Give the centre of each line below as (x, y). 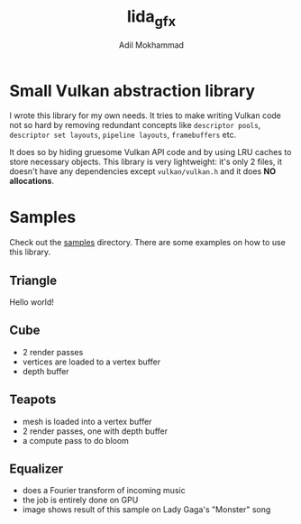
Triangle (33, 280)
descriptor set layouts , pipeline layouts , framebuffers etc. (123, 135)
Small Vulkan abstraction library (132, 91)
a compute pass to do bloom (75, 440)
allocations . (32, 181)
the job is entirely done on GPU (80, 500)
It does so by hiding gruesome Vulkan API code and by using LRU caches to (150, 152)
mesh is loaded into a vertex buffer (87, 421)
